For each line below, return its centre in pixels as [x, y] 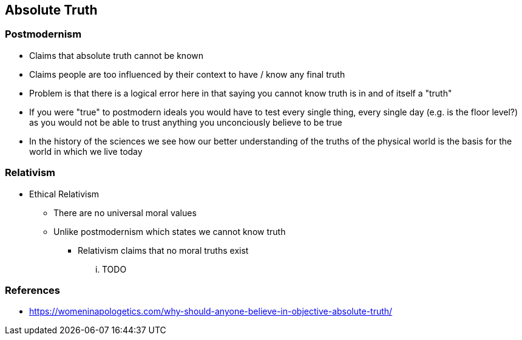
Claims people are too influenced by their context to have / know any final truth [187, 74]
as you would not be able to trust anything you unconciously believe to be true [186, 122]
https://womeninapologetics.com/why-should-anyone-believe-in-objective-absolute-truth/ [211, 311]
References [32, 290]
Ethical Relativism [64, 194]
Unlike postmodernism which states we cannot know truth [170, 231]
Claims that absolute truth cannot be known [116, 55]
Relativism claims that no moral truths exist [163, 250]
